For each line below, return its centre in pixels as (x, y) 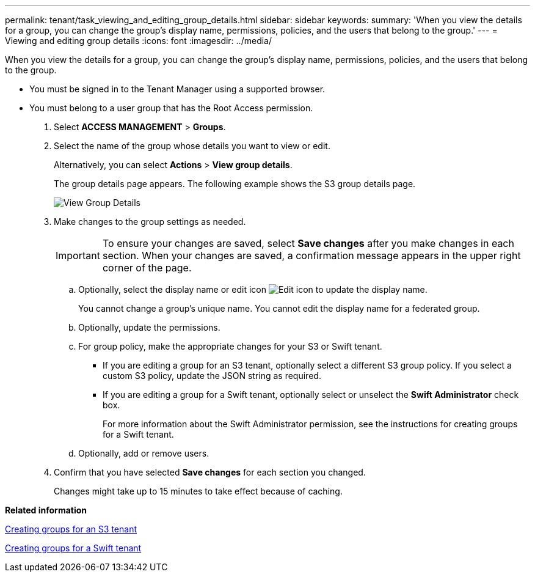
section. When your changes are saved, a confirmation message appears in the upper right (311, 255)
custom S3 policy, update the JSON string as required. (212, 376)
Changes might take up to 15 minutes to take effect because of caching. (198, 491)
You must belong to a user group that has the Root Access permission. (171, 108)
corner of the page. (147, 268)
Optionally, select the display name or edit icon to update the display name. (253, 289)
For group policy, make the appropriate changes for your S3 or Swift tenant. (230, 346)
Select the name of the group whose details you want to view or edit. (192, 146)
